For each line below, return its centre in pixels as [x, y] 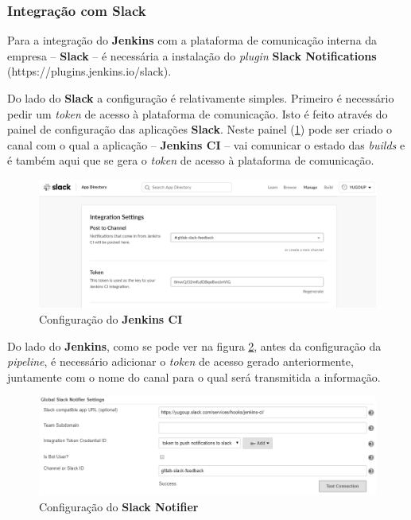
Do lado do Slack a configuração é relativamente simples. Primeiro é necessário [201, 98]
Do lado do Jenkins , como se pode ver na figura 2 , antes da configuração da [194, 345]
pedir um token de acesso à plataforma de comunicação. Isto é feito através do [198, 113]
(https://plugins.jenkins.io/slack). [89, 71]
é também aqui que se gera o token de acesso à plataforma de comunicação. [191, 160]
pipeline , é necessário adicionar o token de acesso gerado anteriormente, [180, 361]
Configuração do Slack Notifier [119, 506]
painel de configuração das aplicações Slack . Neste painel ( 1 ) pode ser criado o [200, 129]
